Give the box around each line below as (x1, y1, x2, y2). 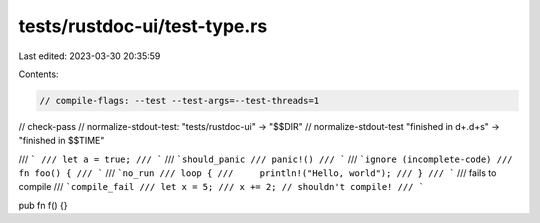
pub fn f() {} (18, 199, 69, 211)
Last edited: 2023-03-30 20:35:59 (18, 50, 161, 62)
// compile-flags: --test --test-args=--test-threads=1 (39, 95, 320, 106)
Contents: (18, 68, 59, 80)
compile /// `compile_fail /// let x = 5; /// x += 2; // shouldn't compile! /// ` (18, 181, 425, 193)
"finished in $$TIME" (18, 135, 105, 147)
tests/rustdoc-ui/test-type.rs (18, 15, 268, 37)
